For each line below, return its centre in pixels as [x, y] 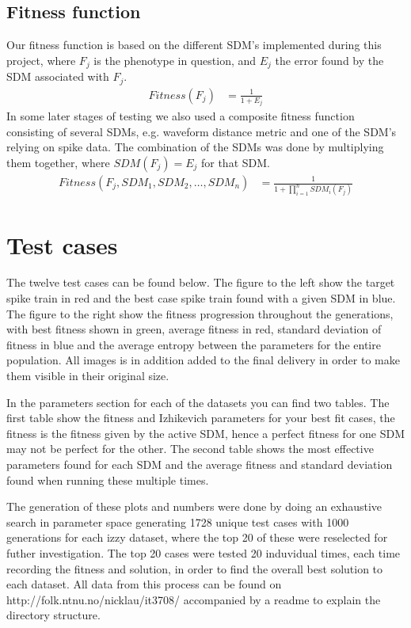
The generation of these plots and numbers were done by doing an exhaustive [194, 506]
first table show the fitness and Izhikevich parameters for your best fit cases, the [201, 418]
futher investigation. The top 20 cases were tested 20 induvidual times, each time [204, 552]
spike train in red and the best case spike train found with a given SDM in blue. [201, 298]
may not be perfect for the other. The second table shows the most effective [190, 449]
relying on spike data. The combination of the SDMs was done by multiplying [195, 147]
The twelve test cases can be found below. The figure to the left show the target [201, 282]
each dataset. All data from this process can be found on [144, 584]
